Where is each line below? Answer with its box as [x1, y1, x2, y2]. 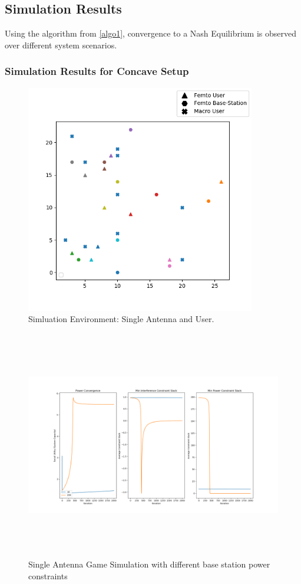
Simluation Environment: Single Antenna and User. [28, 313, 214, 325]
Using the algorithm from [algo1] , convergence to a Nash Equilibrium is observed [5, 27, 297, 40]
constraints [28, 569, 68, 582]
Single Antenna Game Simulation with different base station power [28, 558, 270, 570]
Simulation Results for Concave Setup [5, 64, 189, 78]
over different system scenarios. [5, 38, 117, 51]
